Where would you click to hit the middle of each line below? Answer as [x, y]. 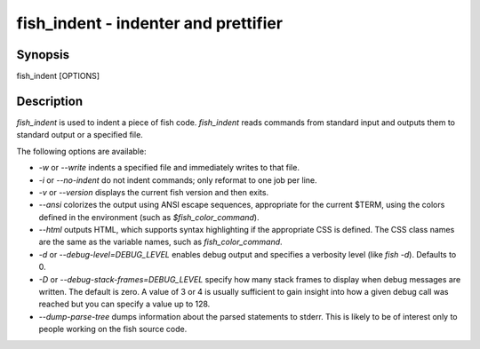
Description [50, 101]
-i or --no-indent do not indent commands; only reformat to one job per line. [178, 180]
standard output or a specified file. [80, 135]
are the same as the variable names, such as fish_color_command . [161, 242]
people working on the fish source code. [113, 329]
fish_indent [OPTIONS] [58, 76]
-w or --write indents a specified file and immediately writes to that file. [169, 168]
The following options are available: [81, 151]
